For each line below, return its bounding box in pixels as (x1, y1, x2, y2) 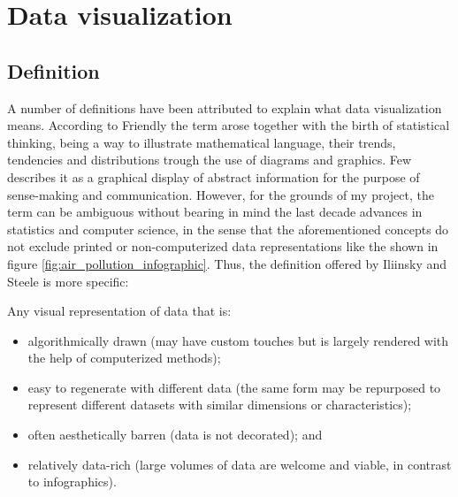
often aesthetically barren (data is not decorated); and (27, 425, 323, 444)
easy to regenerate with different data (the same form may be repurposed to (27, 378, 441, 396)
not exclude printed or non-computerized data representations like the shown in (7, 237, 439, 256)
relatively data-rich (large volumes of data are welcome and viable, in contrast (27, 455, 452, 473)
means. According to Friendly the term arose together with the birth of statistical (7, 116, 450, 134)
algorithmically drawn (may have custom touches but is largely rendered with (27, 331, 449, 349)
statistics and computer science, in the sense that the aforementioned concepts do (7, 219, 449, 238)
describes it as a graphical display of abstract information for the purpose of (7, 167, 420, 186)
